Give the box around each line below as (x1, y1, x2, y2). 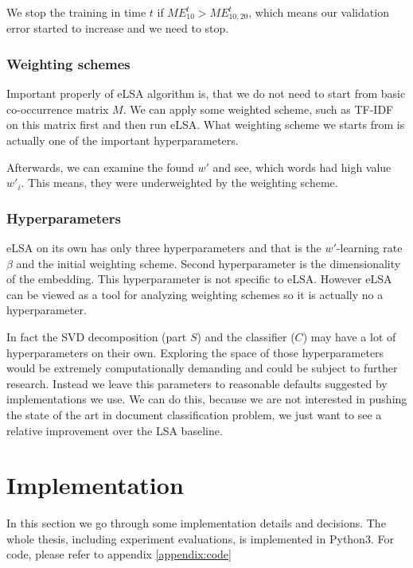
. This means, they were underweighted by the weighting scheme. (21, 174, 338, 191)
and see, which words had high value (212, 158, 392, 175)
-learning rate (336, 239, 403, 256)
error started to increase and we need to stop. (6, 20, 229, 37)
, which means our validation (248, 4, 389, 20)
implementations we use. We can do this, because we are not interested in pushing (6, 391, 407, 407)
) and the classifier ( (197, 329, 295, 345)
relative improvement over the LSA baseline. (6, 422, 223, 438)
